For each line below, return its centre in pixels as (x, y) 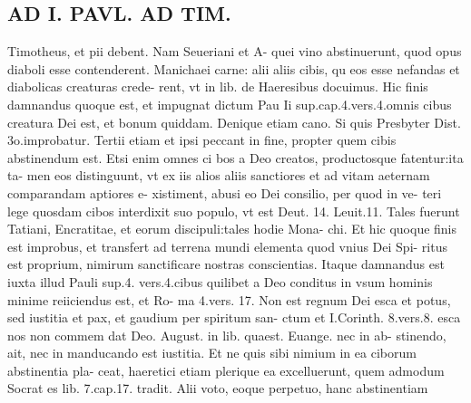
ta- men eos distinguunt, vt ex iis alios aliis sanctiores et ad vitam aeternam (219, 175)
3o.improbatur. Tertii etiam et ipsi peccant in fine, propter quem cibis (202, 140)
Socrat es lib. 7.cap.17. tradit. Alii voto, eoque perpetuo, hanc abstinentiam (218, 388)
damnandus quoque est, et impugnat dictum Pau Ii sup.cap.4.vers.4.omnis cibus (230, 104)
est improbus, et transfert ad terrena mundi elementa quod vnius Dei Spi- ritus (228, 246)
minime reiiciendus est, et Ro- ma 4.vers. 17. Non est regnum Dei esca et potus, (229, 299)
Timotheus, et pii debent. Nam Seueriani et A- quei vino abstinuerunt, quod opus (235, 51)
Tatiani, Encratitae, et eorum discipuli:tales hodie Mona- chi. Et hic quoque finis (232, 229)
